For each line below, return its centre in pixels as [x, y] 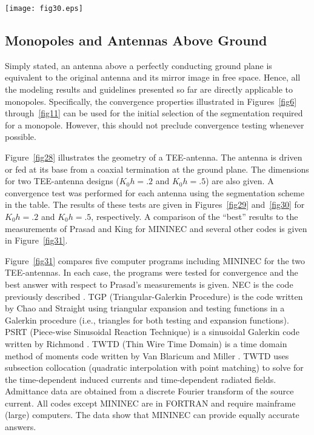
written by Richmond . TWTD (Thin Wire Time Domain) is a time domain [146, 343]
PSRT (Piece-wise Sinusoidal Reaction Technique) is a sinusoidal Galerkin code [152, 332]
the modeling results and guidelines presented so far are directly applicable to [149, 89]
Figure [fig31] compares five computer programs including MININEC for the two [155, 260]
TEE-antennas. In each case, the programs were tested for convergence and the [152, 272]
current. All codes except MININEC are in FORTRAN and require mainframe [150, 403]
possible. [21, 137]
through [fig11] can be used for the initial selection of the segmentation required [154, 113]
